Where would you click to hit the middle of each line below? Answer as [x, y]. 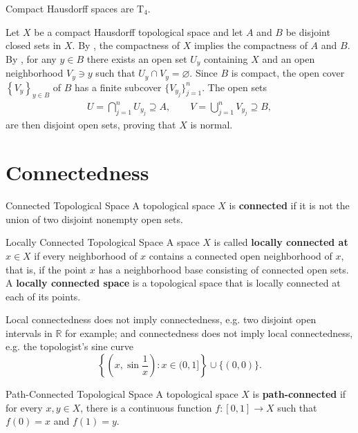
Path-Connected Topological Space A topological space [122, 394]
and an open [289, 58]
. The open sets [235, 87]
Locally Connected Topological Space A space [103, 242]
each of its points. [43, 296]
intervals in [29, 333]
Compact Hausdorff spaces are [70, 8]
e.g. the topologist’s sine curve [69, 346]
